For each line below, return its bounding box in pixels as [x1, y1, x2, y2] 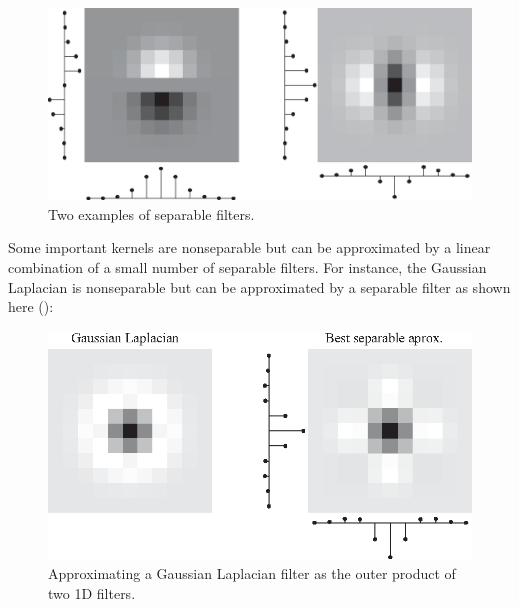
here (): [8, 296, 54, 317]
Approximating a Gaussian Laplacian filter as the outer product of [48, 563, 456, 584]
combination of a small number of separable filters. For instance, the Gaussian [8, 256, 487, 277]
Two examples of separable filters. [48, 203, 255, 224]
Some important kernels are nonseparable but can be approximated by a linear [8, 237, 491, 258]
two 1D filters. [48, 582, 136, 603]
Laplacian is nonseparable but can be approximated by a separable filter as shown [8, 276, 511, 297]
